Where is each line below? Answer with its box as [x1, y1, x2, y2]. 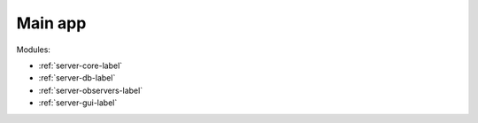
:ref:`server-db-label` [38, 73, 116, 83]
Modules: [16, 44, 50, 55]
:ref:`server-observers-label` [38, 85, 143, 96]
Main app [16, 13, 87, 33]
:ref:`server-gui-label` [38, 97, 118, 108]
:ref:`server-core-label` [38, 60, 123, 71]
